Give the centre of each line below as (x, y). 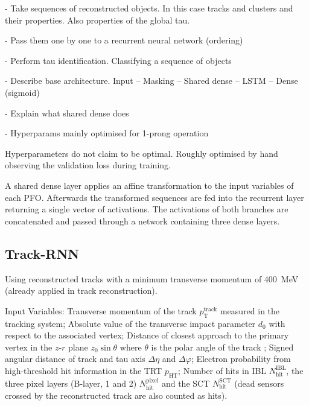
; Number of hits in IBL (222, 370)
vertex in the (29, 347)
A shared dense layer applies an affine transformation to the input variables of (149, 185)
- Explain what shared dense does (67, 113)
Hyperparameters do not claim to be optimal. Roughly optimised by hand (142, 153)
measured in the (250, 310)
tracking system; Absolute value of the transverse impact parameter (130, 323)
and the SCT (186, 383)
